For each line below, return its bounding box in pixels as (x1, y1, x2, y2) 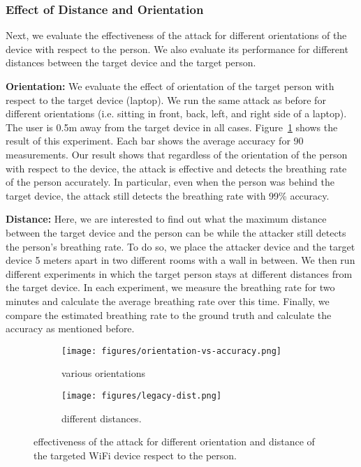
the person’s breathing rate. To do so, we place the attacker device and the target (6, 239, 355, 253)
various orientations (61, 366, 146, 380)
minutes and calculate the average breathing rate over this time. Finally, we (6, 293, 330, 308)
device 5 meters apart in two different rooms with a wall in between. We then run (6, 253, 355, 267)
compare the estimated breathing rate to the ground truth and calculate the (6, 307, 332, 322)
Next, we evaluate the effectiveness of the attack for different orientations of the (6, 28, 347, 43)
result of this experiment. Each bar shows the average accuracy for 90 (6, 133, 304, 148)
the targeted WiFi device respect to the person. (34, 447, 237, 462)
